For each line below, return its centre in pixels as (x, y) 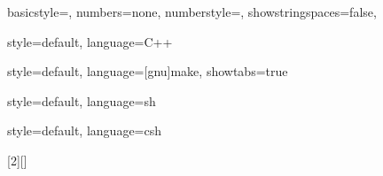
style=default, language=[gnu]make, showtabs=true (148, 71)
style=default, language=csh (85, 130)
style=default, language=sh (82, 100)
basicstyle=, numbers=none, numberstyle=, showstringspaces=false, (192, 11)
